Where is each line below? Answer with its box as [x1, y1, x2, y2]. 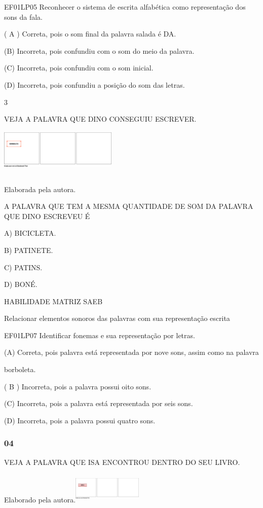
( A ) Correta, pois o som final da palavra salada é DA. [4, 28, 176, 39]
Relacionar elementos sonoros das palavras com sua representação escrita [4, 313, 230, 323]
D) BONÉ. [4, 279, 37, 289]
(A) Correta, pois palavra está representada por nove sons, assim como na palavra [4, 347, 259, 357]
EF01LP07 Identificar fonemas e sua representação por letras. [4, 330, 195, 340]
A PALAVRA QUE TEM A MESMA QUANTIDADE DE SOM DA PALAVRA [4, 201, 253, 211]
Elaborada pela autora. [4, 184, 76, 194]
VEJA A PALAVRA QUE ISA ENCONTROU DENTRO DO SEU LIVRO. [4, 456, 240, 467]
